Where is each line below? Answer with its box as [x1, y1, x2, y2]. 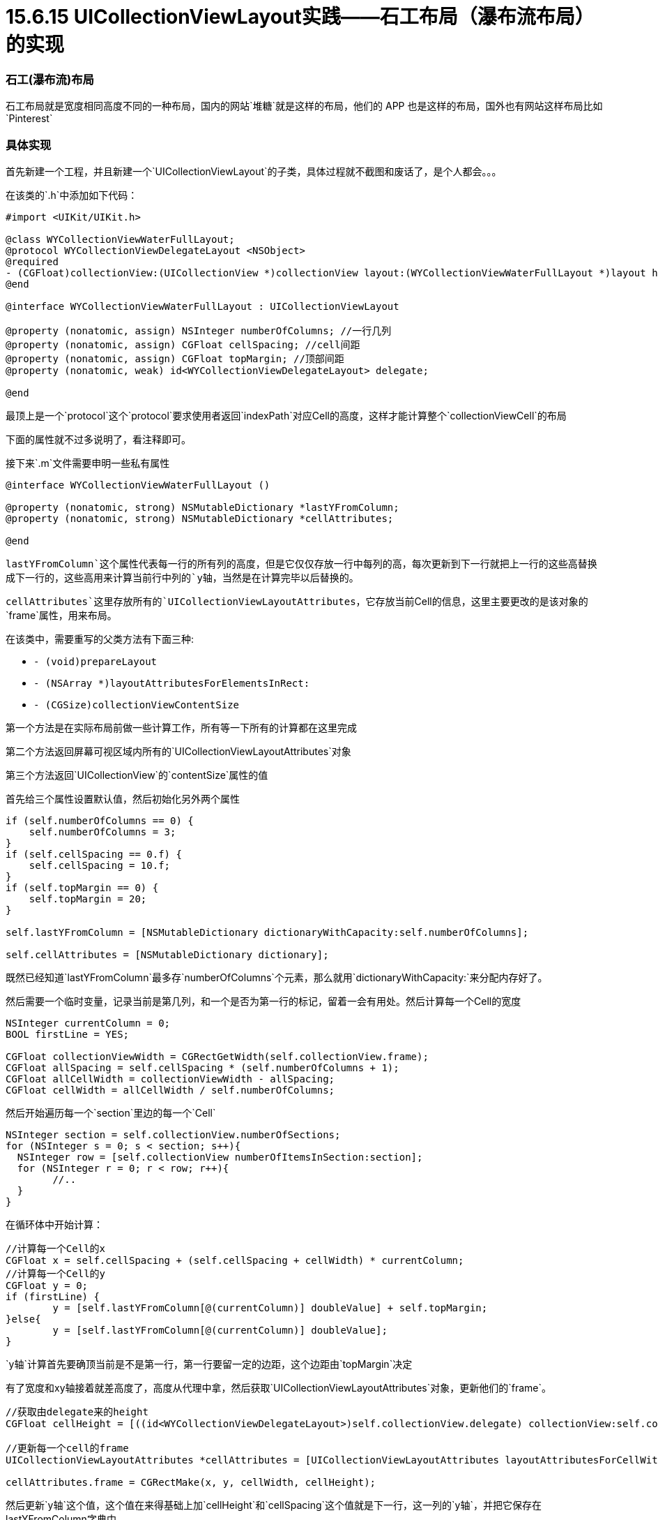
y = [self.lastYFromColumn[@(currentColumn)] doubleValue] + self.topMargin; [52, 1302, 488, 1313]
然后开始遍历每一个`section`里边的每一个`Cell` [6, 1106, 216, 1119]
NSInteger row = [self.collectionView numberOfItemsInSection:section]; [17, 1151, 423, 1163]
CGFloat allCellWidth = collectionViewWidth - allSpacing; [6, 1073, 335, 1085]
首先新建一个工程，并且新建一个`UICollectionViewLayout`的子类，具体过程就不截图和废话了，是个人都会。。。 [6, 165, 502, 177]
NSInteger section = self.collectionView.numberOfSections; [6, 1128, 341, 1140]
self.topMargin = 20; [29, 893, 147, 904]
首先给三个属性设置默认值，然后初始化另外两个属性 [6, 792, 240, 805]
